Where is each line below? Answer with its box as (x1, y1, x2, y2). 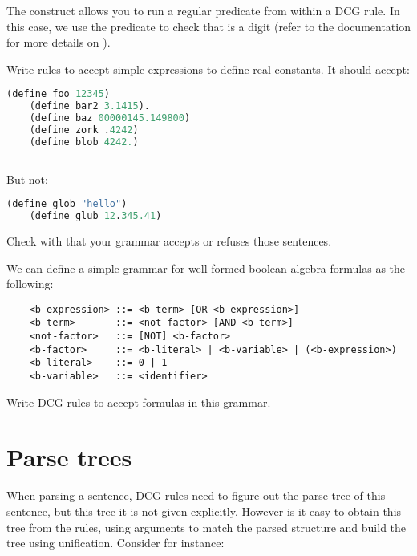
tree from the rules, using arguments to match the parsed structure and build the (6, 518, 407, 535)
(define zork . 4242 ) (29, 124, 139, 136)
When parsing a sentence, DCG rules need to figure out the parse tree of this (6, 487, 386, 504)
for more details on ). (6, 34, 111, 51)
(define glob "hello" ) (6, 198, 128, 210)
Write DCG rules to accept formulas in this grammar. (6, 393, 271, 410)
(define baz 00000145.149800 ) (29, 112, 191, 124)
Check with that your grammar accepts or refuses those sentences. (6, 232, 332, 249)
